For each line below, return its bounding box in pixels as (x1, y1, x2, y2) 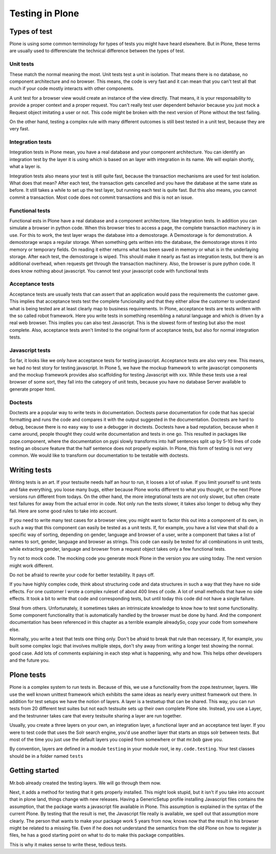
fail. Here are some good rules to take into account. (9, 508, 118, 514)
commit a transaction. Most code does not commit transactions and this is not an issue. (9, 194, 194, 200)
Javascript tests (9, 347, 51, 354)
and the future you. (9, 657, 50, 663)
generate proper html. (9, 386, 56, 392)
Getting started (9, 766, 59, 775)
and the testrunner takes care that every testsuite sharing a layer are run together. (9, 712, 182, 718)
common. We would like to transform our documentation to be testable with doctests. (9, 453, 189, 459)
